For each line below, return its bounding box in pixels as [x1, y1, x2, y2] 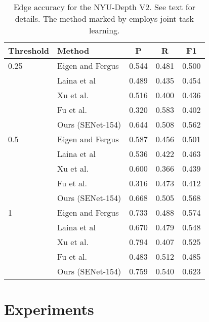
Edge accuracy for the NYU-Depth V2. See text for [13, 1, 195, 13]
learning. [89, 24, 120, 36]
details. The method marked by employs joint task [15, 13, 194, 24]
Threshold [8, 45, 50, 56]
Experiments [4, 299, 94, 319]
